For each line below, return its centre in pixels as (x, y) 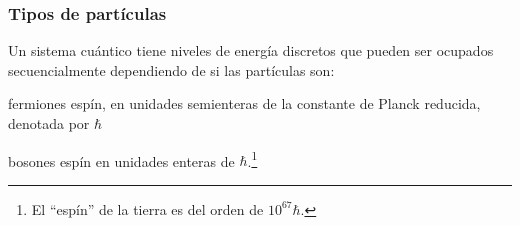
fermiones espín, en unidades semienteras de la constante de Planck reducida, (244, 103)
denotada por (49, 123)
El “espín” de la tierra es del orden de (147, 208)
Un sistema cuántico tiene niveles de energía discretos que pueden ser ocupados (251, 50)
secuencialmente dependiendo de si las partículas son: (171, 69)
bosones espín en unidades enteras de (121, 160)
